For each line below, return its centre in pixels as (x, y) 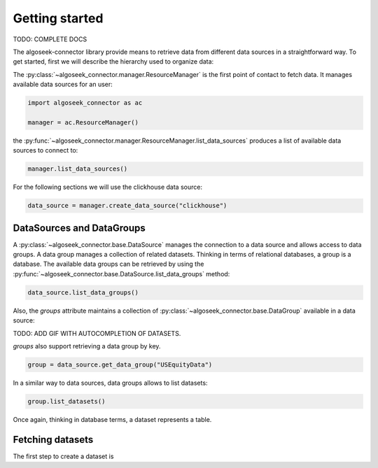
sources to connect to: (45, 150)
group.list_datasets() (66, 401)
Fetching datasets (53, 440)
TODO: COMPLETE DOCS (50, 39)
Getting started (58, 18)
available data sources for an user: (63, 85)
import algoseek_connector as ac (85, 103)
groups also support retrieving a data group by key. (87, 346)
